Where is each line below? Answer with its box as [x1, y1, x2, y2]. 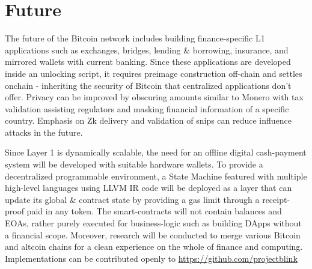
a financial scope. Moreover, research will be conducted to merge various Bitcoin [5, 228, 301, 241]
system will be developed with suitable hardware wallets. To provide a [5, 158, 263, 171]
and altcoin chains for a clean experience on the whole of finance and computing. [5, 240, 303, 253]
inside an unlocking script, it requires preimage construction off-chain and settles [5, 67, 302, 79]
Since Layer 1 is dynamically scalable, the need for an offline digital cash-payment [5, 146, 307, 159]
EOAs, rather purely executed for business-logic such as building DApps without [5, 217, 302, 229]
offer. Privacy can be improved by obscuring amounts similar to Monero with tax [5, 91, 304, 103]
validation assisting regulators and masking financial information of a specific [5, 102, 289, 115]
